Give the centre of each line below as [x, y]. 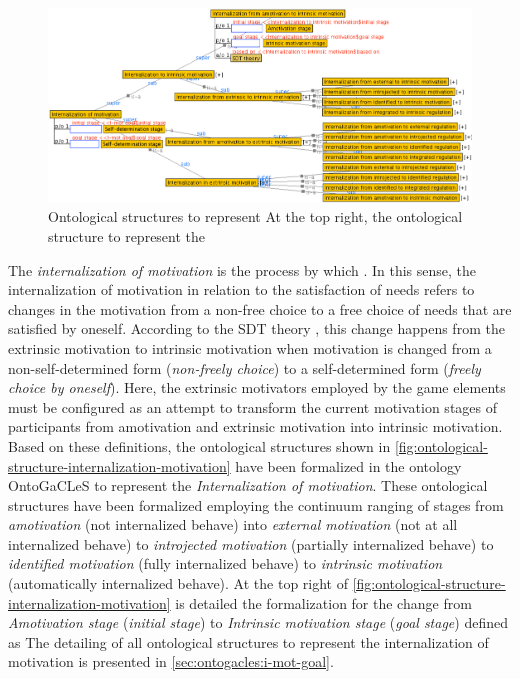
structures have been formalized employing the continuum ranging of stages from [256, 504]
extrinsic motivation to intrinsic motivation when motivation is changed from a [250, 347]
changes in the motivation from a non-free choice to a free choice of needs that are [260, 308]
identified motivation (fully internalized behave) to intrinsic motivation [225, 563]
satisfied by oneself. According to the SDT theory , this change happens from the [256, 328]
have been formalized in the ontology [348, 465]
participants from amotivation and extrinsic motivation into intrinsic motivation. [255, 426]
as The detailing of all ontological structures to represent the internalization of [248, 641]
